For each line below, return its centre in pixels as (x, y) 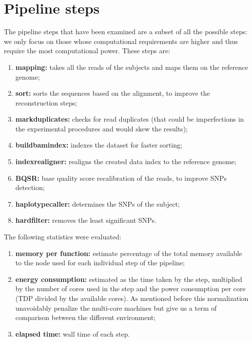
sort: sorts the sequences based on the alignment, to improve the (113, 93)
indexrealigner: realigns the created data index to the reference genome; (126, 161)
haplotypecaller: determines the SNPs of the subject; (97, 203)
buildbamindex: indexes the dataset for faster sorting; (99, 145)
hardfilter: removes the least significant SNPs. (86, 220)
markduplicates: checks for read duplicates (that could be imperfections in (130, 119)
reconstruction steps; (46, 102)
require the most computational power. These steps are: (87, 51)
